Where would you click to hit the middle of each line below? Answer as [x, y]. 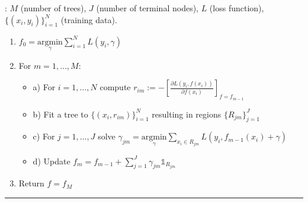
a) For [44, 87]
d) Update [52, 161]
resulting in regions [187, 114]
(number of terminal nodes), [147, 8]
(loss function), [237, 8]
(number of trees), [53, 8]
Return [31, 183]
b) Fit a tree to [60, 114]
